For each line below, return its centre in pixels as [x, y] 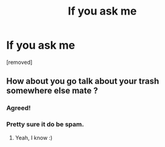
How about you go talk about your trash [83, 81]
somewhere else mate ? [52, 91]
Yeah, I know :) [34, 137]
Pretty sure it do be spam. [45, 125]
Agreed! [19, 108]
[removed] [19, 62]
